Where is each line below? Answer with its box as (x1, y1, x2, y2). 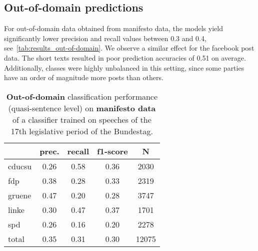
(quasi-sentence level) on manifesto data (8, 102, 156, 114)
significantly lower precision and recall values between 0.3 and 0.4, (4, 33, 206, 43)
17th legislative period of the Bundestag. (10, 125, 153, 137)
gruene (8, 189, 31, 201)
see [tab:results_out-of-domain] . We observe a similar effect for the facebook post (4, 43, 254, 53)
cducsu (8, 160, 32, 172)
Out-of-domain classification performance (6, 90, 158, 102)
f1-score (97, 145, 128, 157)
